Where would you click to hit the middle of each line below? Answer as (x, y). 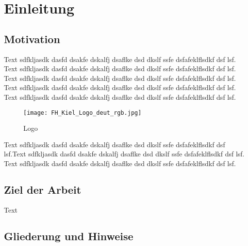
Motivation (32, 38)
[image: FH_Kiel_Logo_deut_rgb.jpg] (83, 113)
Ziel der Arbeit (43, 189)
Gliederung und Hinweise (69, 236)
